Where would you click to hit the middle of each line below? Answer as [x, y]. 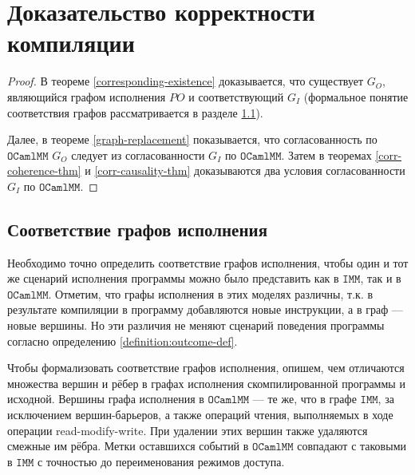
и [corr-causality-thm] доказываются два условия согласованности [245, 170]
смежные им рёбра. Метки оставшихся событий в [128, 446]
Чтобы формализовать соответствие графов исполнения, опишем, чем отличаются [206, 368]
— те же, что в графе [304, 399]
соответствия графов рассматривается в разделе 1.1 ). [135, 112]
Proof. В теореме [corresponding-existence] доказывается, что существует [186, 81]
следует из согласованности [138, 154]
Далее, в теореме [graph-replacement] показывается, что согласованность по [192, 139]
